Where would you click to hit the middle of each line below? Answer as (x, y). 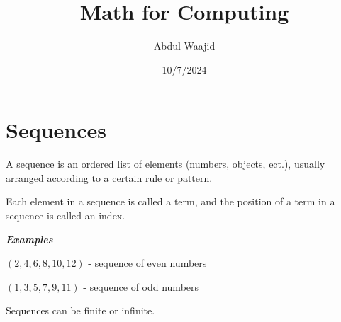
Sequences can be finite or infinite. (80, 310)
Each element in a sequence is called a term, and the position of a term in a (170, 201)
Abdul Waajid (184, 46)
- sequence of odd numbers (141, 286)
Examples (29, 239)
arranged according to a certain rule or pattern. (109, 177)
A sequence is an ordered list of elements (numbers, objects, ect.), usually (166, 164)
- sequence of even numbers (147, 263)
